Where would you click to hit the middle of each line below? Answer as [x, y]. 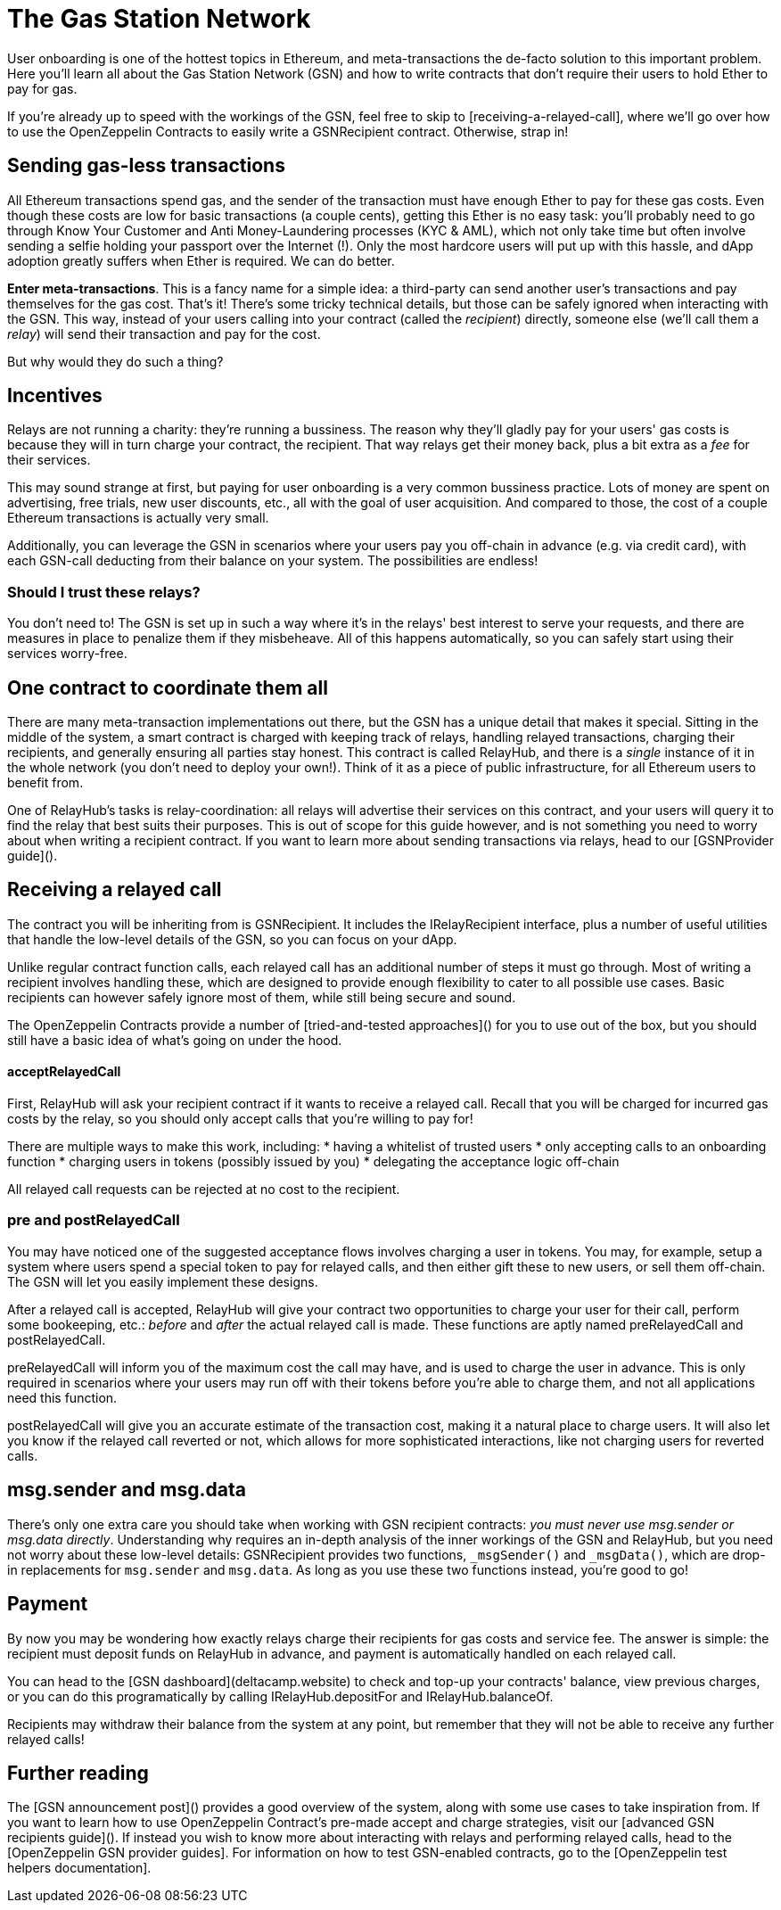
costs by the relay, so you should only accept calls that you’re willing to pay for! [240, 1119]
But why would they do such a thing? [115, 361]
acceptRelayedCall [64, 1072]
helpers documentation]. [79, 1868]
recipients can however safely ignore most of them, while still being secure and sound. [262, 997]
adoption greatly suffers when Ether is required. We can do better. [201, 260]
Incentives [55, 396]
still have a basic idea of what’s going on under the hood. [175, 1040]
